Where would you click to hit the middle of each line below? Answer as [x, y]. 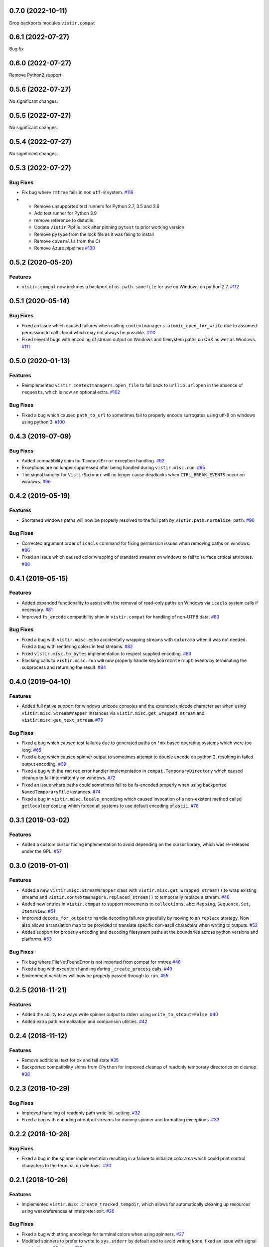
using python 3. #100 [43, 422]
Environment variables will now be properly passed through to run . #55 [95, 976]
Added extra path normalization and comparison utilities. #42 [85, 1021]
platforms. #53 [37, 939]
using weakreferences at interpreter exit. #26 [68, 1211]
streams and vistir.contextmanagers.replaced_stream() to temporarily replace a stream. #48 [126, 897]
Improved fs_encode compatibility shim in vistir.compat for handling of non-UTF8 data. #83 [121, 617]
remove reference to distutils [64, 220]
